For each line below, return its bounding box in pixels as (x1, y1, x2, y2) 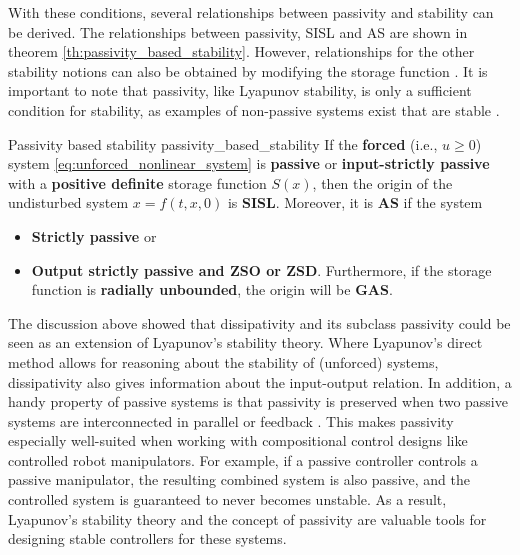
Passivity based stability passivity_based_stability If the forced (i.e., (8, 133, 438, 154)
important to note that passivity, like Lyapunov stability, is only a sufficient (8, 80, 472, 101)
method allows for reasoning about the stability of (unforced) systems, (8, 351, 439, 372)
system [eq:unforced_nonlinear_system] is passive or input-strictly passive (8, 153, 490, 174)
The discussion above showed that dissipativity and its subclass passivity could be (8, 312, 511, 333)
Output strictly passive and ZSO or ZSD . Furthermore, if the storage (31, 259, 492, 280)
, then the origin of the (312, 172, 453, 193)
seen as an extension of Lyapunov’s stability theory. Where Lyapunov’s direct (8, 332, 483, 353)
